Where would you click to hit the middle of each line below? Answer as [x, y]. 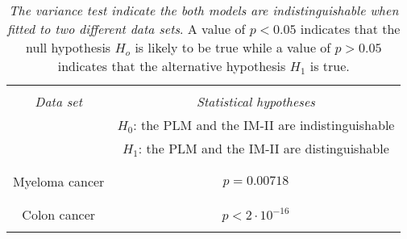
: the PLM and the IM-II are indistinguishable [264, 125]
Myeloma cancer [59, 181]
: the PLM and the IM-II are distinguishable [264, 148]
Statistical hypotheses [256, 101]
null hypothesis [69, 47]
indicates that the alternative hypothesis [172, 66]
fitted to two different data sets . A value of [126, 29]
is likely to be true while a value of [233, 47]
